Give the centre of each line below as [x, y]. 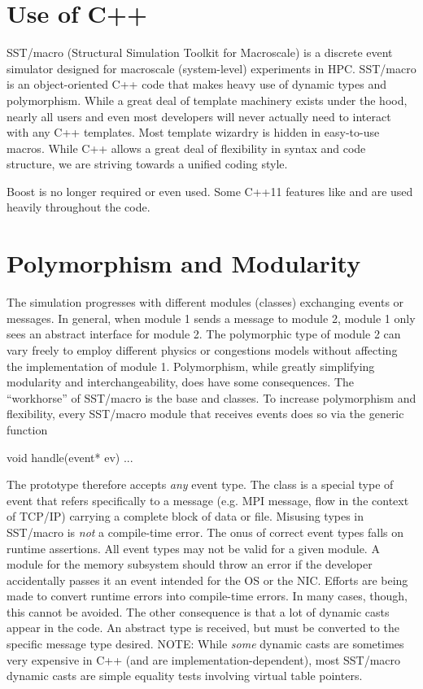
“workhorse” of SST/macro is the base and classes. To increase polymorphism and [211, 397]
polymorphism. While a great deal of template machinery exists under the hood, [207, 100]
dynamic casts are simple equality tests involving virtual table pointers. [185, 676]
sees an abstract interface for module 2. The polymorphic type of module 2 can [204, 334]
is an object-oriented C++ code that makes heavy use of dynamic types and [196, 84]
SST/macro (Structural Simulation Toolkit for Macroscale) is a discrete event [200, 52]
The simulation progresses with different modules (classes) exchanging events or [205, 302]
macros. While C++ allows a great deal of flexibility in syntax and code [186, 148]
